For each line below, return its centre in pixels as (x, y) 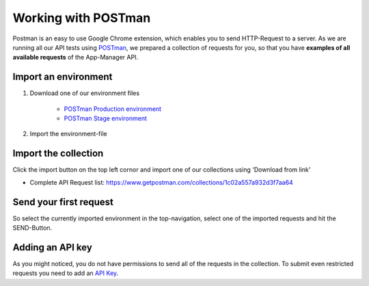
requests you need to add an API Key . (66, 273)
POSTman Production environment (113, 109)
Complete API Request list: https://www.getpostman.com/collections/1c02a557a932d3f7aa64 (161, 182)
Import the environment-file (68, 134)
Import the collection (58, 154)
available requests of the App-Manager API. (76, 57)
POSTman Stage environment (105, 118)
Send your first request (63, 202)
